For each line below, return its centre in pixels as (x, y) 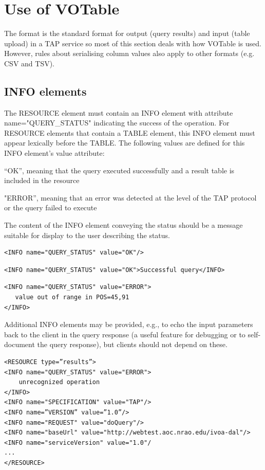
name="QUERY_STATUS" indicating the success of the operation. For (117, 123)
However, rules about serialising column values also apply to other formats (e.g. (129, 53)
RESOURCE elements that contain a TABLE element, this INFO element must (130, 132)
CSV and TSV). (30, 63)
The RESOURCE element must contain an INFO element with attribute (119, 112)
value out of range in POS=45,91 (72, 297)
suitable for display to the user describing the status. (87, 235)
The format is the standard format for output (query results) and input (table (127, 33)
